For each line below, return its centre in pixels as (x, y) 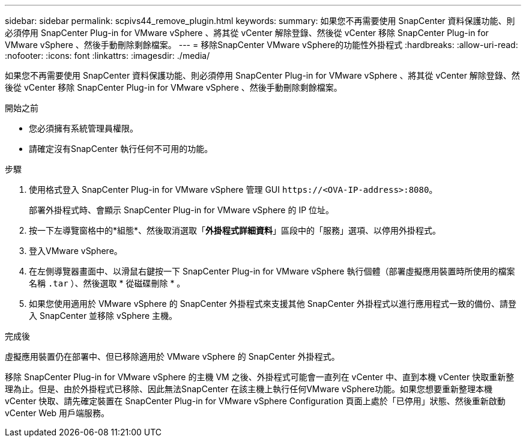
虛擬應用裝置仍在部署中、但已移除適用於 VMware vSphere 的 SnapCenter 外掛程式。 (172, 356)
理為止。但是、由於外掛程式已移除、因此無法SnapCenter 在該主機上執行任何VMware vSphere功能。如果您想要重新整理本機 (249, 389)
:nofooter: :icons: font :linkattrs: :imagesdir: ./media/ (107, 56)
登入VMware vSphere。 (76, 251)
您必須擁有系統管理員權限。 (83, 128)
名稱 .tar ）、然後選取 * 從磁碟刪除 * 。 (107, 283)
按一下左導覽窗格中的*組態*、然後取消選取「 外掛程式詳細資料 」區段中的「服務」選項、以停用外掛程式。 (235, 230)
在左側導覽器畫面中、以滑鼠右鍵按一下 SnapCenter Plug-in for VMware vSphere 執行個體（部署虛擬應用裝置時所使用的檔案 (272, 271)
